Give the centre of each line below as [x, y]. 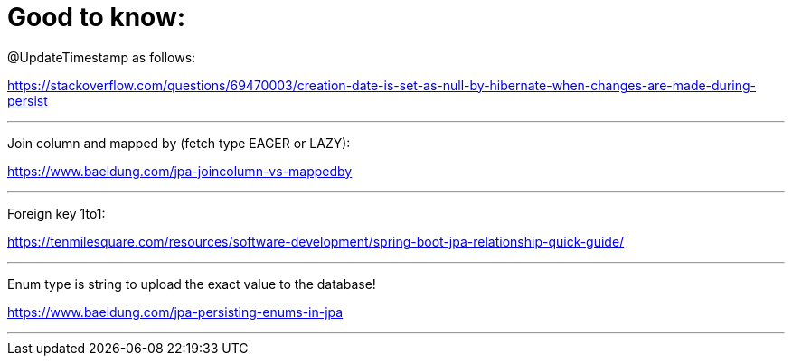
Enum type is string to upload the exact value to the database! [192, 284]
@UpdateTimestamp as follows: [102, 57]
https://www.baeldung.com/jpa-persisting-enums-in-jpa [175, 312]
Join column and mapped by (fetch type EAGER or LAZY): [179, 143]
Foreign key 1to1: [57, 213]
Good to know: [97, 17]
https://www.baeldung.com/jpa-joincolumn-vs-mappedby [180, 171]
